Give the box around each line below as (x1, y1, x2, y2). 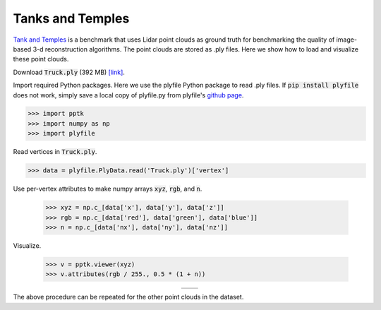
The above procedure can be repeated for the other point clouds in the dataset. (13, 293, 244, 302)
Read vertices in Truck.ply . (13, 148, 97, 156)
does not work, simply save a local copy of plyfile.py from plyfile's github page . (13, 90, 244, 99)
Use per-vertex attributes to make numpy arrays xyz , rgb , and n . (13, 184, 202, 193)
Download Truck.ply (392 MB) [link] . (13, 68, 125, 76)
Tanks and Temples (13, 11, 130, 26)
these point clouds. (13, 55, 69, 64)
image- (336, 35, 358, 44)
